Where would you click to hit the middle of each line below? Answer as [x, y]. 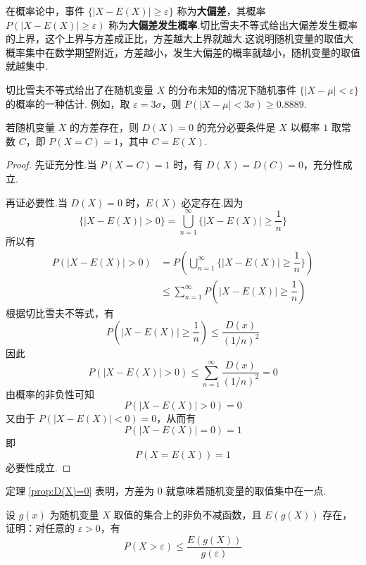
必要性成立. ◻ [38, 467]
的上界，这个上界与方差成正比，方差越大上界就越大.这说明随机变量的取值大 [179, 38]
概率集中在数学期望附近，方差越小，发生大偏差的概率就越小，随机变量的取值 [183, 52]
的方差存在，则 [104, 127]
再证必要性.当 [37, 202]
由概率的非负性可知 [50, 393]
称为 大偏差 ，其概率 [221, 11]
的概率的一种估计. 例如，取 [68, 103]
